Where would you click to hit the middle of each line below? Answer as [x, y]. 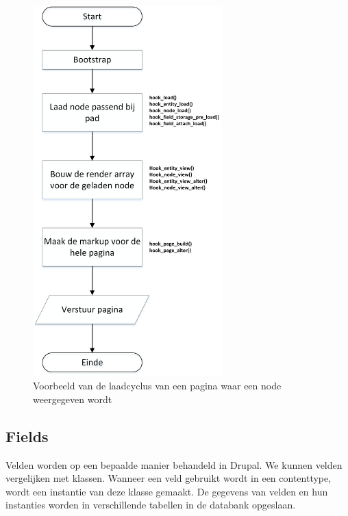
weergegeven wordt [73, 399]
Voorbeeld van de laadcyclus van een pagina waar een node [157, 386]
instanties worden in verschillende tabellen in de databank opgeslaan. [151, 505]
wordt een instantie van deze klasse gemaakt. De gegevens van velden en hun [167, 491]
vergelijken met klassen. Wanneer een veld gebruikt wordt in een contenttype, [169, 478]
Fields [27, 436]
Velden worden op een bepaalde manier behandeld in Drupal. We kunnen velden [174, 464]
